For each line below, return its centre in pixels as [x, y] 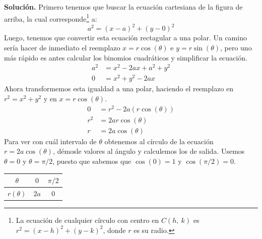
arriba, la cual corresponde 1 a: [51, 18]
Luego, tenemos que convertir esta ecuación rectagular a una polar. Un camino [125, 38]
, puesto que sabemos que [92, 161]
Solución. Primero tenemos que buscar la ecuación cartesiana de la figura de [123, 7]
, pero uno [236, 47]
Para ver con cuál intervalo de [50, 141]
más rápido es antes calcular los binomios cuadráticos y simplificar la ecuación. [126, 57]
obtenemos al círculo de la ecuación [159, 141]
